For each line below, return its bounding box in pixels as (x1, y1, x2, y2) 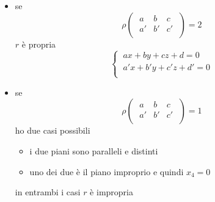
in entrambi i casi (15, 186, 81, 198)
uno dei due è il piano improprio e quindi (29, 165, 184, 178)
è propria (21, 37, 56, 50)
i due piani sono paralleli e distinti (29, 144, 158, 157)
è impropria (90, 186, 133, 198)
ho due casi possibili (15, 124, 90, 137)
